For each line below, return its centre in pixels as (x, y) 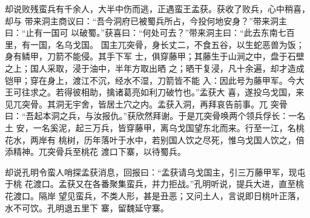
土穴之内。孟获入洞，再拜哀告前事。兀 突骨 (201, 104)
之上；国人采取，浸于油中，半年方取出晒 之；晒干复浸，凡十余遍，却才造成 (155, 68)
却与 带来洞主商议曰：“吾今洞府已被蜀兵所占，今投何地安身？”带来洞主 (146, 20)
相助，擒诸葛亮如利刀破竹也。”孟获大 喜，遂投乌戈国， (188, 92)
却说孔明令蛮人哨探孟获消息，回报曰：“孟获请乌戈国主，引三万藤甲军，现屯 (155, 172)
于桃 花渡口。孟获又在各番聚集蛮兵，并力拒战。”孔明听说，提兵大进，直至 (150, 184)
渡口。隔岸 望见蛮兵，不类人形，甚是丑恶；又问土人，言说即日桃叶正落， (159, 195)
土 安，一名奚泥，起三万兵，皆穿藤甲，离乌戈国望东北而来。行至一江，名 (150, 127)
